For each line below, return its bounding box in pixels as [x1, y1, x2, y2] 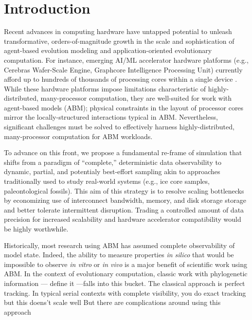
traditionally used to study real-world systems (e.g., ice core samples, [4, 176, 210, 186]
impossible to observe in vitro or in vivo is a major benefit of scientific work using [4, 259, 248, 269]
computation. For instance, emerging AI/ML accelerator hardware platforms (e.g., [4, 54, 249, 65]
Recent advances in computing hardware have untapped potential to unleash [4, 26, 232, 36]
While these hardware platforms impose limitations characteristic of [4, 83, 206, 93]
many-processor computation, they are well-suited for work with [40, 93, 232, 103]
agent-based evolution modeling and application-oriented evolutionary [4, 45, 212, 55]
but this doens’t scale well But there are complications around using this [4, 297, 221, 307]
